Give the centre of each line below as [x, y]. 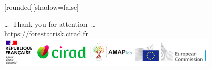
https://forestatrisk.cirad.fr [46, 33]
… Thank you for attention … [50, 23]
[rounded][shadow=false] [42, 7]
